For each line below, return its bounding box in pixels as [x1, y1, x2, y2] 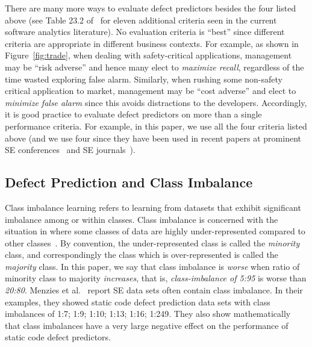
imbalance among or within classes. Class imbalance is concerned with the [5, 213, 278, 225]
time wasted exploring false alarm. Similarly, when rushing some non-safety [5, 72, 282, 85]
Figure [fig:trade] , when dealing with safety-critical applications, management [5, 49, 292, 61]
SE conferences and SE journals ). [5, 143, 136, 156]
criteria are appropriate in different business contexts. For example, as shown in [5, 37, 299, 49]
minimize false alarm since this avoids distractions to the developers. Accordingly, [5, 96, 307, 108]
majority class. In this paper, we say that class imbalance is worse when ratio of [5, 260, 300, 272]
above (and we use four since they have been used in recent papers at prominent [5, 131, 301, 144]
